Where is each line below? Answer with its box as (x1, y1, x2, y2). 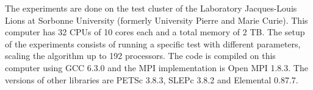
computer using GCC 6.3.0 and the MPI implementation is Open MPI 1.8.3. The (5, 61, 308, 74)
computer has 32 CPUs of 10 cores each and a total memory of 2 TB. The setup (5, 26, 305, 38)
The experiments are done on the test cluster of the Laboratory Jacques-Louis (5, 2, 297, 14)
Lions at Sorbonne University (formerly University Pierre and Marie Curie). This (5, 13, 308, 26)
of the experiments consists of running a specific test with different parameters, (5, 37, 301, 50)
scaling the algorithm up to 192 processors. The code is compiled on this (5, 49, 276, 62)
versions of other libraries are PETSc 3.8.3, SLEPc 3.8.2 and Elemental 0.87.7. (5, 73, 298, 86)
